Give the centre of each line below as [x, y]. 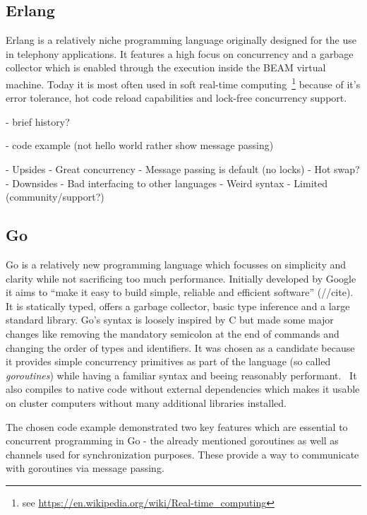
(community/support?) [55, 197]
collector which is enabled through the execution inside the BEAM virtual [166, 67]
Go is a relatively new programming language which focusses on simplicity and [176, 264]
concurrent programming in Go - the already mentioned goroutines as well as [172, 440]
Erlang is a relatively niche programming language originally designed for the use [181, 40]
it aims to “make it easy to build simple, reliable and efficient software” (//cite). [180, 292]
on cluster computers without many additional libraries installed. [146, 402]
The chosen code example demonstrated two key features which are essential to [177, 426]
